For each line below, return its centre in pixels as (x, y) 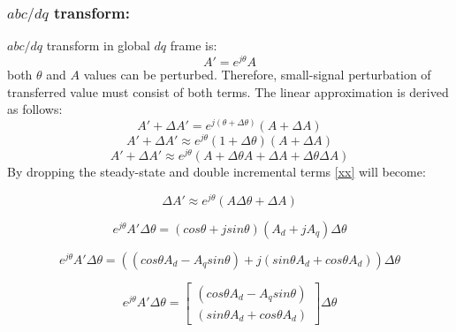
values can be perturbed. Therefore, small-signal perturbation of (257, 74)
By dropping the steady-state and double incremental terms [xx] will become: (217, 171)
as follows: (35, 109)
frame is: (194, 45)
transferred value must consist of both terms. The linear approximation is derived (228, 91)
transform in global (98, 45)
